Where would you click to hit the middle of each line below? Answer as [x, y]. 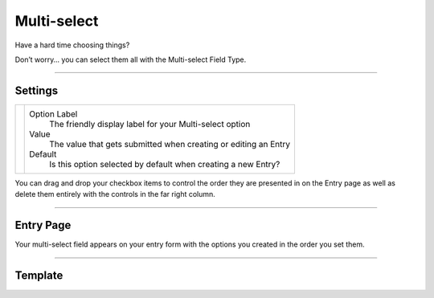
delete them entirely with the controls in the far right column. [115, 194]
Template [39, 275]
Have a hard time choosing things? [72, 45]
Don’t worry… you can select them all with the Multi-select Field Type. [131, 59]
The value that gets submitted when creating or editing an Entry [170, 144]
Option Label [53, 114]
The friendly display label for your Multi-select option [150, 124]
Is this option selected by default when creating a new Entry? [165, 164]
